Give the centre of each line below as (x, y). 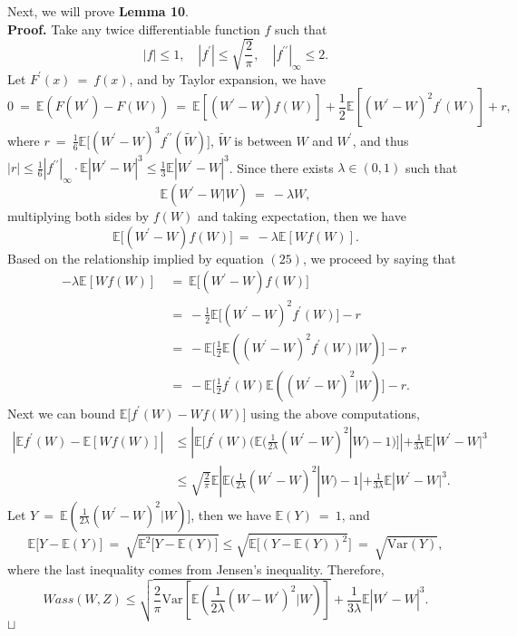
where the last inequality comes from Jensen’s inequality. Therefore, (196, 569)
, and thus (380, 140)
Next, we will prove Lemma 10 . (98, 11)
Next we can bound (61, 413)
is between (263, 140)
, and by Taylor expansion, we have (227, 78)
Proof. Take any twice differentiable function (134, 29)
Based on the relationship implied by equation (136, 258)
